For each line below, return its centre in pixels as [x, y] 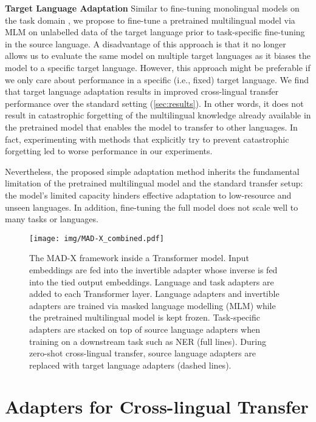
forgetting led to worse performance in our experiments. [109, 151]
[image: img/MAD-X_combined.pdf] [97, 238]
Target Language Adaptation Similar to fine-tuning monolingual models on [152, 8]
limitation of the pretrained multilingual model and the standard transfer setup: [154, 183]
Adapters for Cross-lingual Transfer [157, 407]
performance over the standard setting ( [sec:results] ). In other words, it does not [154, 103]
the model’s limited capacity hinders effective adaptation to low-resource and [148, 195]
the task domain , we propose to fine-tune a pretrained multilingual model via [150, 20]
